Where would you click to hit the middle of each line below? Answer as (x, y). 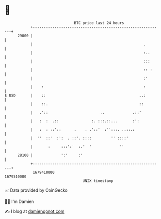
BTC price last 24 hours (99, 23)
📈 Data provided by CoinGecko (36, 190)
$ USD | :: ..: (75, 95)
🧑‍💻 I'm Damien (19, 201)
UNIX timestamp (98, 181)
